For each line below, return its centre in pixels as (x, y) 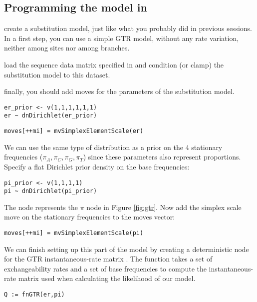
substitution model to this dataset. (57, 74)
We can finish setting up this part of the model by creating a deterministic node (127, 249)
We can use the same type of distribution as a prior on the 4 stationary (113, 147)
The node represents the (41, 207)
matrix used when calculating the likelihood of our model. (107, 278)
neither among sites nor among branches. (67, 48)
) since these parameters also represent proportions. (162, 157)
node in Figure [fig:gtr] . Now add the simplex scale (164, 207)
